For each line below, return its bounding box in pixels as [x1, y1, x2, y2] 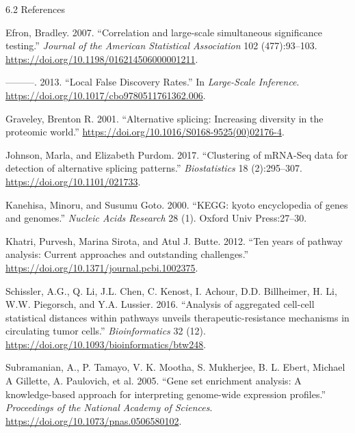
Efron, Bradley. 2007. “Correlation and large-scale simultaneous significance [5, 25, 322, 39]
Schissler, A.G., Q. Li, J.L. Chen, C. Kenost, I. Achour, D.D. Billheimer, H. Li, [5, 283, 337, 298]
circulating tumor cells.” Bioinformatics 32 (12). [5, 324, 206, 338]
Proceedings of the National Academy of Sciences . [5, 400, 213, 415]
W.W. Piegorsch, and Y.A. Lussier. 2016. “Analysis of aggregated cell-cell [5, 297, 315, 311]
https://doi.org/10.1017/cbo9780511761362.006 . [5, 88, 206, 102]
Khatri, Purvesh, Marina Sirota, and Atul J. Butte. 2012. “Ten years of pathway [5, 233, 343, 248]
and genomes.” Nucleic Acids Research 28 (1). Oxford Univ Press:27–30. [5, 211, 307, 225]
